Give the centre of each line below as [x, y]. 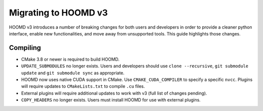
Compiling [25, 48]
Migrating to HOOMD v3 [58, 13]
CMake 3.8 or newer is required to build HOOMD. [70, 59]
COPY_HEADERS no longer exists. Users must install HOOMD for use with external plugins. [111, 100]
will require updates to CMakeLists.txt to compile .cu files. [83, 86]
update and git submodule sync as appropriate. [73, 73]
